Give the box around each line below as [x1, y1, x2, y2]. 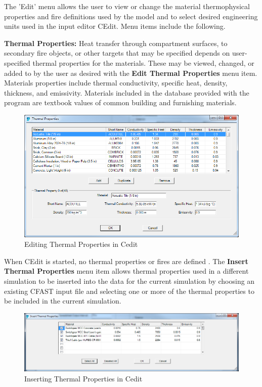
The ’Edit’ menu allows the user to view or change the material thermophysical [4, 1, 250, 11]
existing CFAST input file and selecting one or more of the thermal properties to [4, 285, 254, 296]
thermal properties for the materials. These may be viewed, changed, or [32, 57, 254, 68]
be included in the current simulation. [4, 295, 121, 306]
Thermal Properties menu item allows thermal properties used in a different [4, 266, 249, 276]
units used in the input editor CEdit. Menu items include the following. [4, 21, 226, 31]
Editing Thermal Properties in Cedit [24, 239, 138, 249]
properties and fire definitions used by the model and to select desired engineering [4, 11, 258, 21]
